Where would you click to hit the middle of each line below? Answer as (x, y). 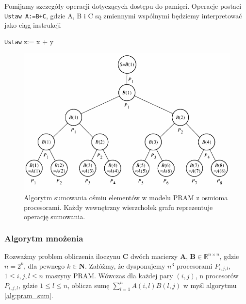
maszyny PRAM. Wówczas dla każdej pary (109, 276)
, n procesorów (217, 276)
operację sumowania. (55, 216)
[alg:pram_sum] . (29, 296)
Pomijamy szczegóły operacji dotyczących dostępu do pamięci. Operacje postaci (123, 6)
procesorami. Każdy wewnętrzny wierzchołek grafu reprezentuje (118, 207)
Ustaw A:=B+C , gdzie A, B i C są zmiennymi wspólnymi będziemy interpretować (123, 15)
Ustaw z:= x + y (29, 41)
